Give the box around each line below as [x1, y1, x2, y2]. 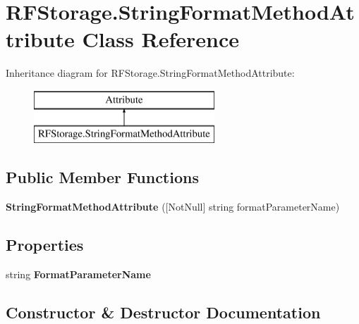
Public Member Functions [6, 166, 199, 188]
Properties [6, 234, 84, 256]
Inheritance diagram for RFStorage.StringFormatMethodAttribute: [6, 66, 295, 80]
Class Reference [82, 25, 239, 54]
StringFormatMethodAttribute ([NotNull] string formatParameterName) [6, 199, 340, 214]
